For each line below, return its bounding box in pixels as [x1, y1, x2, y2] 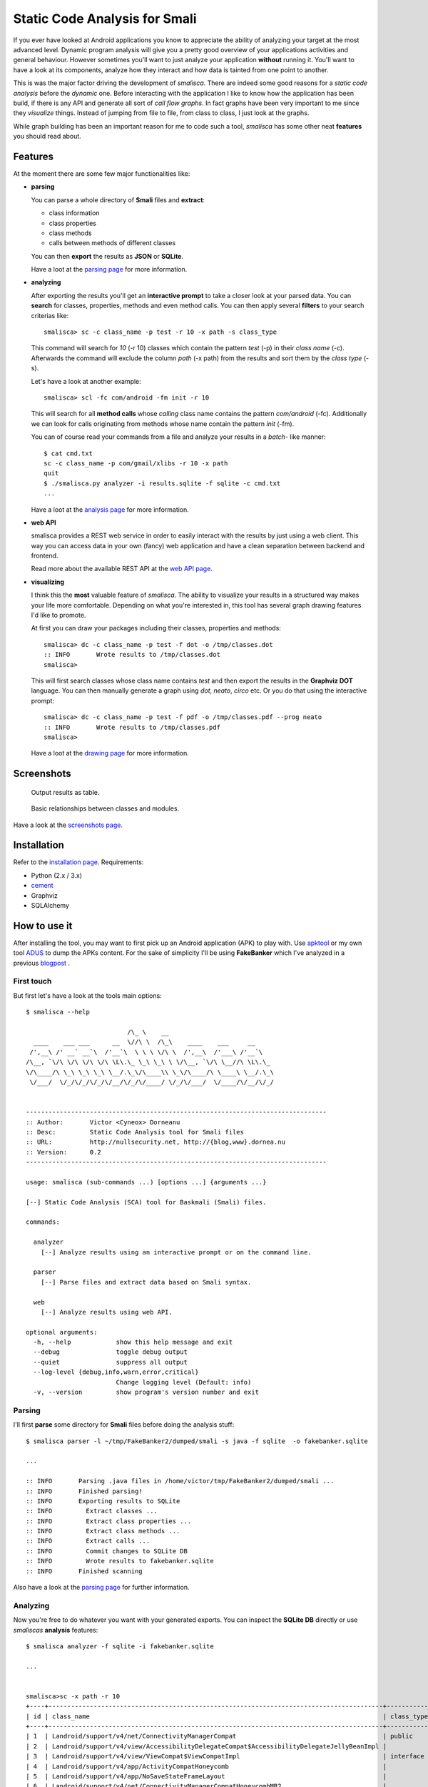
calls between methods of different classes [49, 239, 176, 247]
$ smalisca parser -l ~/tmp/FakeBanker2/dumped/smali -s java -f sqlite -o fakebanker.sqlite [26, 1437, 369, 1445]
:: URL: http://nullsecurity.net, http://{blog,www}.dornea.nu [26, 1138, 285, 1147]
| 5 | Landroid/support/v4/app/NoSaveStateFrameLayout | [26, 1773, 387, 1781]
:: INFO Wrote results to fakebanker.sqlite [26, 1557, 214, 1565]
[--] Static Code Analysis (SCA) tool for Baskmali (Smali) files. [26, 1198, 267, 1206]
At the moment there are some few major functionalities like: [13, 169, 190, 178]
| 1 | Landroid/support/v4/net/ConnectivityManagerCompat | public [26, 1732, 414, 1741]
